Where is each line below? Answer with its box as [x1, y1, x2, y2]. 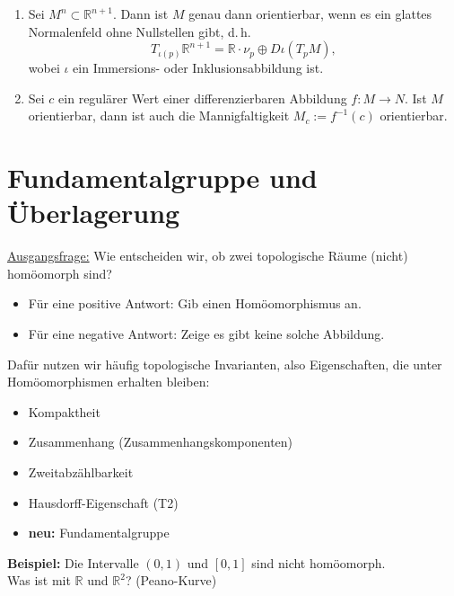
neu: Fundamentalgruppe [28, 523, 170, 542]
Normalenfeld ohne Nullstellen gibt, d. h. [28, 22, 251, 40]
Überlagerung [7, 194, 180, 231]
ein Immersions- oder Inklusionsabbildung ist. [73, 58, 324, 77]
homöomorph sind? [7, 263, 112, 282]
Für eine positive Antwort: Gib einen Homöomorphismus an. [28, 294, 362, 313]
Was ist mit [7, 571, 71, 590]
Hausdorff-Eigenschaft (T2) [28, 493, 179, 511]
